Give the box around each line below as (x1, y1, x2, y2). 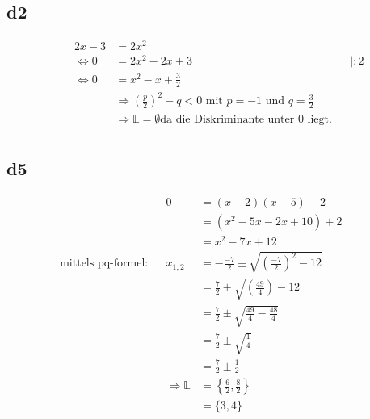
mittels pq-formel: (60, 258, 149, 270)
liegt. (307, 114, 332, 126)
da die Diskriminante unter (160, 114, 295, 126)
